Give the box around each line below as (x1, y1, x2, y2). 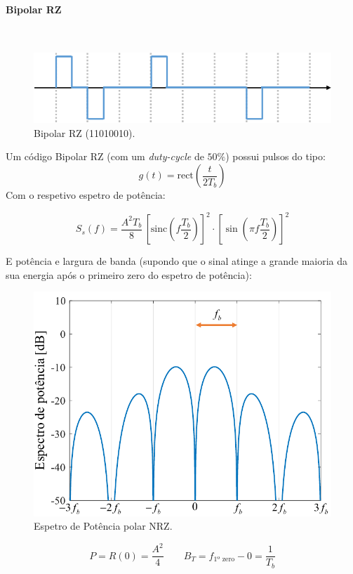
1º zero (213, 556, 235, 563)
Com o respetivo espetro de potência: (6, 188, 166, 202)
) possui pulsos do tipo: (225, 149, 326, 164)
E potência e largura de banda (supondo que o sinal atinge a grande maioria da (6, 254, 348, 268)
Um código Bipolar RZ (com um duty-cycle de (6, 149, 204, 164)
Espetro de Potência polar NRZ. (34, 518, 173, 533)
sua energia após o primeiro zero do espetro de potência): (6, 267, 252, 282)
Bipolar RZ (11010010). (34, 125, 135, 140)
